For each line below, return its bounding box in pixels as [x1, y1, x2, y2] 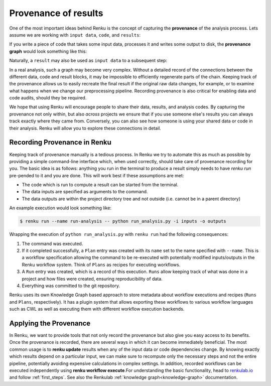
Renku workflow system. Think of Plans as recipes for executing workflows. [22, 262, 181, 268]
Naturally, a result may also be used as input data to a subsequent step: [9, 58, 168, 64]
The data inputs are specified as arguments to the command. [22, 189, 148, 195]
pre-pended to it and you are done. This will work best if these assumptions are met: [9, 172, 184, 178]
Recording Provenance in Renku [9, 138, 111, 147]
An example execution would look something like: [9, 205, 111, 211]
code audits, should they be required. [9, 95, 87, 101]
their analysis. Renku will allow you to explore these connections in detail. [9, 125, 162, 131]
